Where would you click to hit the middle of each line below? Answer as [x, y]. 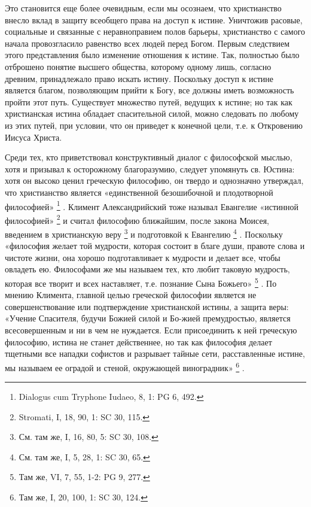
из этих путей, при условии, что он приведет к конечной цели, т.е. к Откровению [154, 125]
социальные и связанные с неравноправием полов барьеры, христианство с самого [155, 31]
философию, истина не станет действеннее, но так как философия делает [138, 341]
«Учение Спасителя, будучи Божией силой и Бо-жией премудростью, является [148, 318]
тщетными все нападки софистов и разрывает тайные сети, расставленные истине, [155, 353]
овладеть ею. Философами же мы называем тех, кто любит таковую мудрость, [147, 269]
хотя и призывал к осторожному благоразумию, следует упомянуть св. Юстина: [150, 169]
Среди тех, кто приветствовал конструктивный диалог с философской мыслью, [149, 157]
